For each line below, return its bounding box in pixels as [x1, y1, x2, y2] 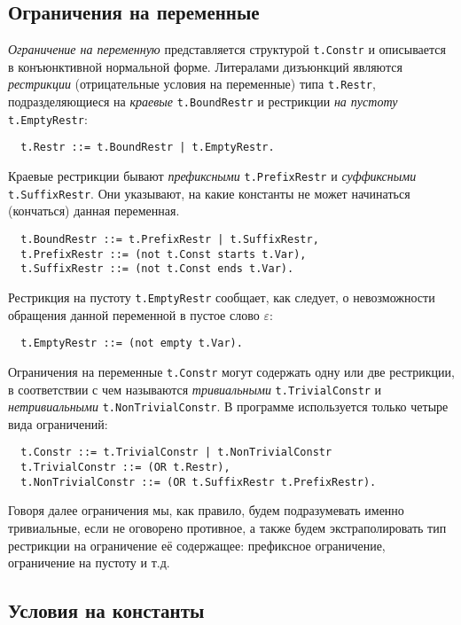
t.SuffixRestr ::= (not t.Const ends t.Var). [20, 262, 294, 276]
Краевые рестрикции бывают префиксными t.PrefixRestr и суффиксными [8, 167, 417, 185]
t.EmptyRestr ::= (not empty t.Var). [20, 337, 243, 350]
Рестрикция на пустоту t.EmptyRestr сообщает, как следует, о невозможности [8, 287, 435, 306]
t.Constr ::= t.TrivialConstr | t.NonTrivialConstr [20, 446, 332, 459]
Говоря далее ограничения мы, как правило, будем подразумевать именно [8, 501, 404, 520]
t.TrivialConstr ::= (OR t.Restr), [20, 461, 230, 474]
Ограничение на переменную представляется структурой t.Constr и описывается [8, 40, 446, 59]
